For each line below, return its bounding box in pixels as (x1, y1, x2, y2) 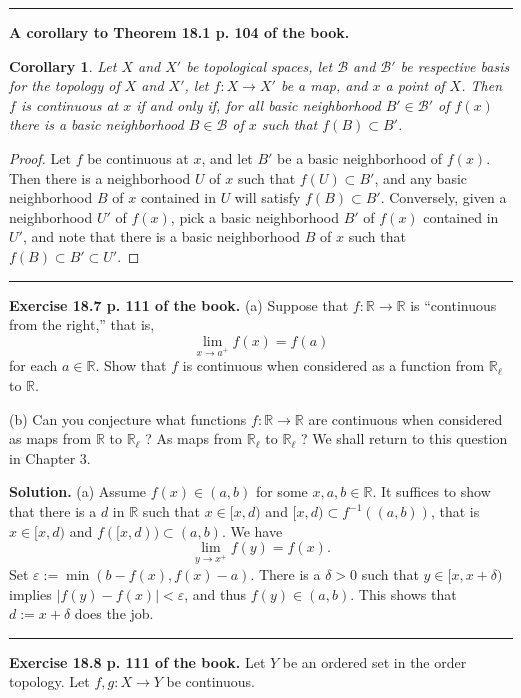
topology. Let (9, 671, 90, 692)
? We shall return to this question (300, 428, 508, 449)
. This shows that (350, 583, 457, 604)
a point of (385, 75, 445, 96)
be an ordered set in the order (282, 651, 467, 672)
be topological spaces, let (186, 55, 333, 76)
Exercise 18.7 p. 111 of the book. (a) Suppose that (9, 294, 349, 315)
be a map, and (280, 75, 368, 96)
